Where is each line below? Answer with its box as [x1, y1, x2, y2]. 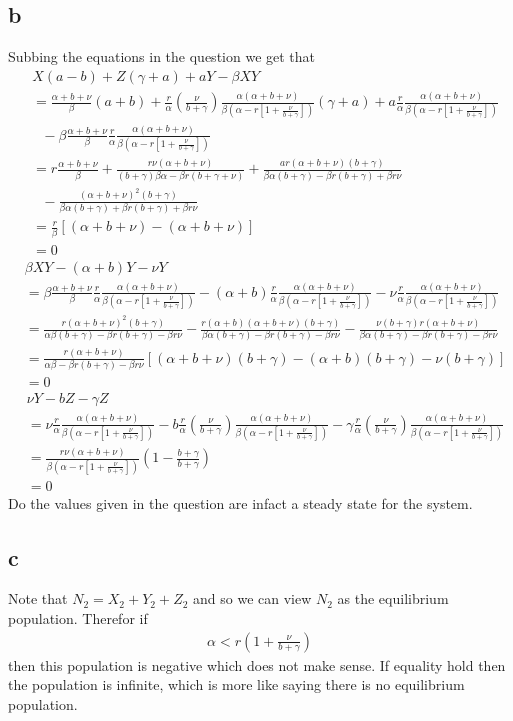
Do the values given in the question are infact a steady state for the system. [8, 492, 473, 513]
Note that [8, 588, 68, 609]
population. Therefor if [8, 608, 148, 628]
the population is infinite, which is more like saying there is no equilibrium [8, 674, 465, 695]
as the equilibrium [337, 588, 449, 609]
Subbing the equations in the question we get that [8, 46, 316, 67]
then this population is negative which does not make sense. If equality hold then [8, 654, 506, 675]
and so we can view [193, 588, 312, 609]
